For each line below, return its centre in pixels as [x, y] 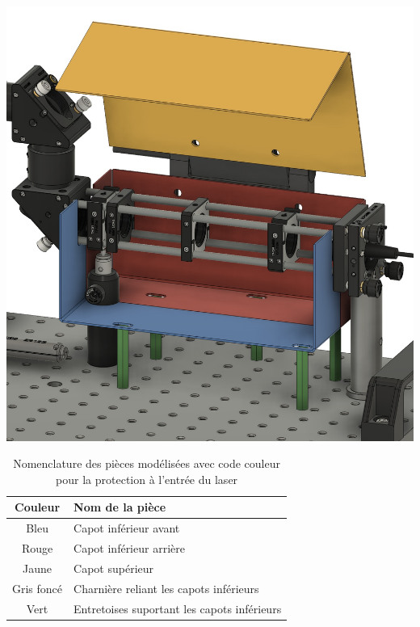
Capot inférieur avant [127, 528]
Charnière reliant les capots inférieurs [166, 588]
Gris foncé [38, 588]
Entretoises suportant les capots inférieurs [178, 608]
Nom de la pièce [120, 507]
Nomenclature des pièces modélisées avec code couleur [147, 463]
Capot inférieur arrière [129, 548]
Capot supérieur [114, 568]
